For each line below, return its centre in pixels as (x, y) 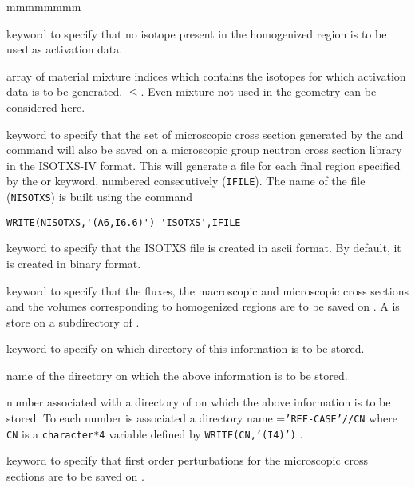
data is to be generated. (65, 91)
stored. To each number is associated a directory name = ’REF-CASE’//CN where (202, 418)
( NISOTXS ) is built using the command (100, 196)
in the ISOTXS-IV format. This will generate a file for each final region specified (204, 165)
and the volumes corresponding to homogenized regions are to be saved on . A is (203, 306)
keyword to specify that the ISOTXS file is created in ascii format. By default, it (204, 248)
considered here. (46, 107)
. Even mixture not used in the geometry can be (259, 91)
